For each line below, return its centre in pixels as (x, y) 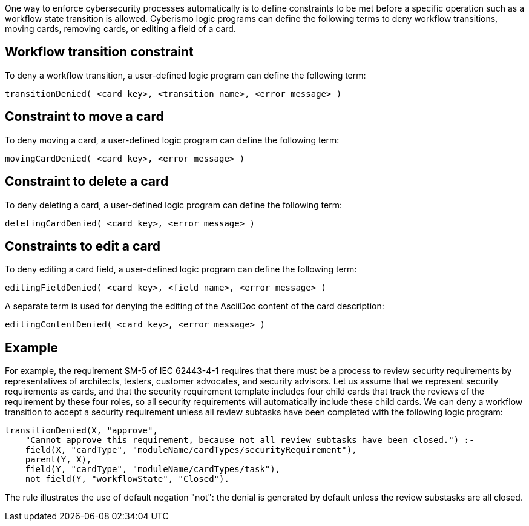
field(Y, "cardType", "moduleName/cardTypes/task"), (153, 469)
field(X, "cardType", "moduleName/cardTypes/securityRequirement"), (191, 450)
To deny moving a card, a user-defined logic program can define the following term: (172, 140)
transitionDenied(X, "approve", (81, 431)
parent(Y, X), (58, 460)
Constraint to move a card (84, 117)
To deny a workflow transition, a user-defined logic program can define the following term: (186, 75)
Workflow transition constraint (99, 52)
